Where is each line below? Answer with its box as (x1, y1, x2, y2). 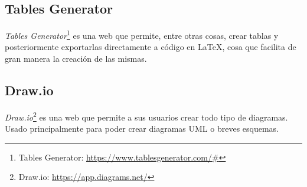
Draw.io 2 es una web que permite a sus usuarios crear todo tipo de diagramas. (5, 109, 288, 123)
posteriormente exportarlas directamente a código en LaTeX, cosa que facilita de (5, 41, 296, 53)
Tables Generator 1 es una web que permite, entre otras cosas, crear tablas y (5, 28, 279, 41)
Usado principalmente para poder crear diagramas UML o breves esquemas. (5, 122, 279, 135)
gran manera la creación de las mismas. (5, 52, 147, 65)
